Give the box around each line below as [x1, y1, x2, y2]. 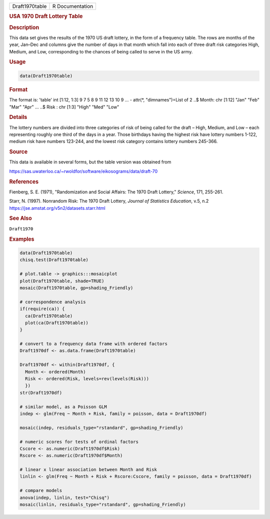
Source [9, 148, 28, 155]
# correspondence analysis [19, 299, 86, 305]
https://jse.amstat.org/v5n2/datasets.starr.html [9, 205, 105, 211]
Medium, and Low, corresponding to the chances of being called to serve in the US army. [9, 48, 193, 54]
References [9, 178, 39, 185]
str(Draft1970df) [19, 390, 62, 396]
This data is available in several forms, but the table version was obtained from [9, 159, 171, 165]
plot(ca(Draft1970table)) [25, 320, 88, 326]
